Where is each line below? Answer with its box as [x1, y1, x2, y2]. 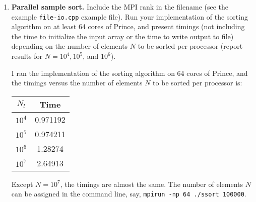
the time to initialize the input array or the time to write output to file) [11, 31, 234, 41]
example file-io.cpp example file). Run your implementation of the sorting [11, 11, 248, 22]
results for [11, 51, 43, 61]
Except [11, 178, 33, 189]
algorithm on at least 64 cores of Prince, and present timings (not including [11, 21, 245, 32]
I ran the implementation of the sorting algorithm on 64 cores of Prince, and [11, 67, 248, 78]
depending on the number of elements [11, 41, 128, 51]
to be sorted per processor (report [138, 41, 243, 51]
